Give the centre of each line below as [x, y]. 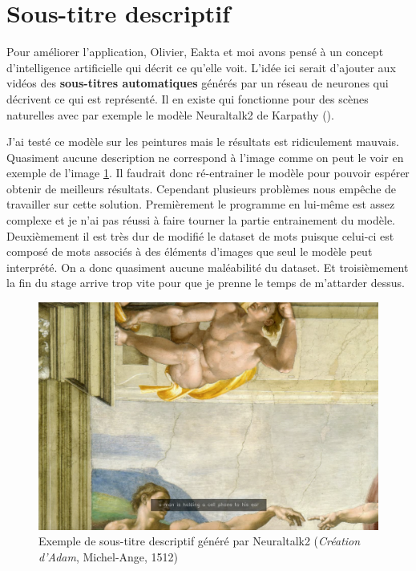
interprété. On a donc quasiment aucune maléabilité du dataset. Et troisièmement [208, 267]
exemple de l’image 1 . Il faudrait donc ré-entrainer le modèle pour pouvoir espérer [208, 173]
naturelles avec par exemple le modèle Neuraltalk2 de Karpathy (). [170, 114]
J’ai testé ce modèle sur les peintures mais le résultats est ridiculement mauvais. [203, 142]
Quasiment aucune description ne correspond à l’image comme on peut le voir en [205, 157]
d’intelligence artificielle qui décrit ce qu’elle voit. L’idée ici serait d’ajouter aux [201, 67]
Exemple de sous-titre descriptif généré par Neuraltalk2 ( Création [200, 541]
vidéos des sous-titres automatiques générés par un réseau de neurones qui [198, 83]
